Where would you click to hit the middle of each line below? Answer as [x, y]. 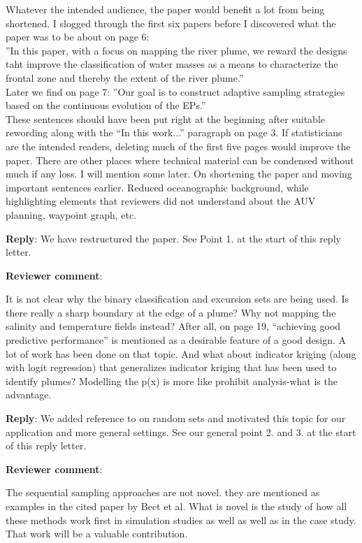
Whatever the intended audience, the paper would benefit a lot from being [165, 9]
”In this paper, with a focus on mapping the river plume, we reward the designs [176, 50]
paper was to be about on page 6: [78, 37]
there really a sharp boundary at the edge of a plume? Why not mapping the [171, 312]
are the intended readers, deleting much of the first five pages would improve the [178, 146]
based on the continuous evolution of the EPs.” [106, 105]
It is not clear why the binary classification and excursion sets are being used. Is [178, 299]
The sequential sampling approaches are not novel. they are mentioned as [163, 492]
